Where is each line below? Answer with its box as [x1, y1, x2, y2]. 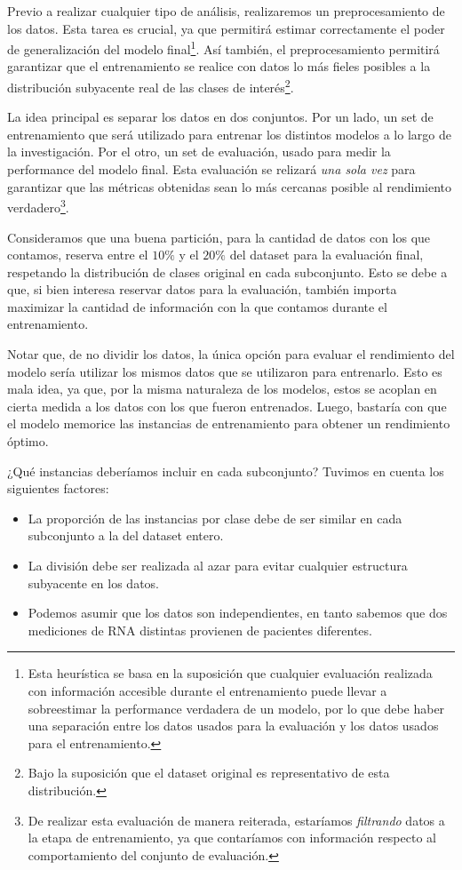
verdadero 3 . [7, 196, 69, 216]
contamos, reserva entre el [7, 245, 148, 264]
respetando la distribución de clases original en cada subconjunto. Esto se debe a [7, 262, 448, 281]
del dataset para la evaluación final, [229, 245, 424, 264]
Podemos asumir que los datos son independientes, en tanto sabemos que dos [28, 603, 448, 622]
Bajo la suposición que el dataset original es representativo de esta [28, 763, 390, 782]
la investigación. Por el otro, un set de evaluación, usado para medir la [7, 142, 391, 161]
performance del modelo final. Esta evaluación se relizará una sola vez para [7, 160, 416, 179]
